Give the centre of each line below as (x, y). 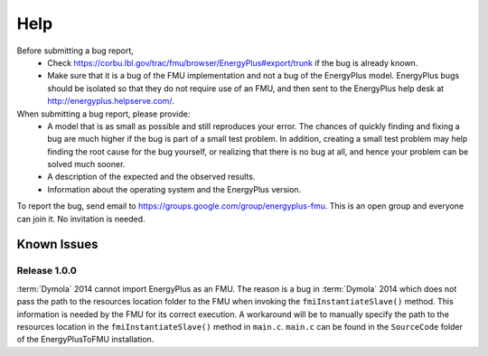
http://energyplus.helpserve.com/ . (111, 101)
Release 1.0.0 (47, 271)
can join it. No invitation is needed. (81, 219)
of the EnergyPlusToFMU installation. (85, 340)
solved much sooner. (86, 164)
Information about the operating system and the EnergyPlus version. (174, 189)
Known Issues (57, 244)
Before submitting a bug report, (75, 51)
